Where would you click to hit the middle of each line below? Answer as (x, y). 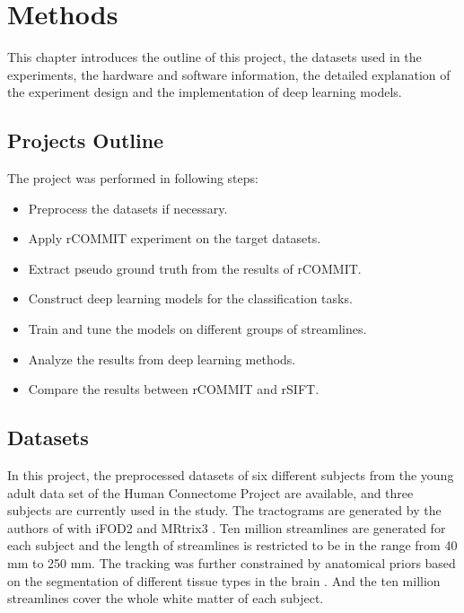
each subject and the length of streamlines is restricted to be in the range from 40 (232, 545)
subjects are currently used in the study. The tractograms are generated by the (224, 510)
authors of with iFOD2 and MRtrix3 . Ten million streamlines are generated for (227, 527)
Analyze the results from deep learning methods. (162, 359)
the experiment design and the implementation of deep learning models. (205, 92)
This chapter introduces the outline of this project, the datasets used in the (214, 57)
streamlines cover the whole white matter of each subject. (166, 598)
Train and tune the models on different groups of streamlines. (197, 329)
